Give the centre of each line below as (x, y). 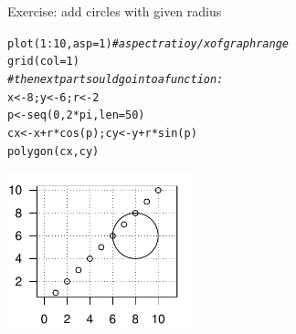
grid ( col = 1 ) (43, 62)
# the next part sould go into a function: (116, 79)
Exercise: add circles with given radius (115, 11)
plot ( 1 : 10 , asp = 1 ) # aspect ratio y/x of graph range (148, 43)
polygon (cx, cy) (53, 151)
